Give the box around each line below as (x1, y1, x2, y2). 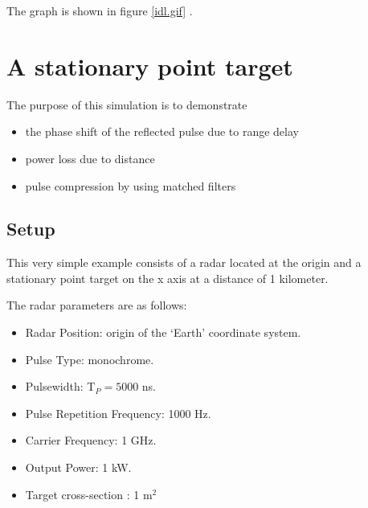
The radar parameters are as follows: (6, 297, 187, 313)
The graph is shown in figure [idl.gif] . (6, 2, 193, 18)
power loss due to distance (25, 150, 155, 166)
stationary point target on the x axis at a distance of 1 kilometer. (6, 269, 329, 286)
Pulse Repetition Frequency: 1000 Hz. (25, 404, 211, 421)
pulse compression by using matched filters (25, 177, 236, 194)
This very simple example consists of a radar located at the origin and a (6, 254, 362, 271)
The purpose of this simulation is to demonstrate (6, 96, 247, 113)
